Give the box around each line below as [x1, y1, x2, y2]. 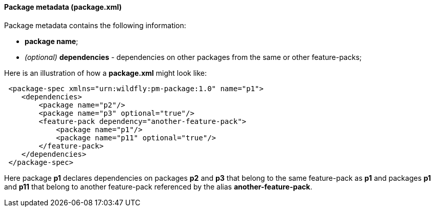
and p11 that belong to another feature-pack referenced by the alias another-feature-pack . [4, 182, 312, 191]
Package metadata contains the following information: [4, 20, 186, 30]
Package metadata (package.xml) [4, 3, 122, 11]
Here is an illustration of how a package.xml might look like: [4, 68, 207, 77]
